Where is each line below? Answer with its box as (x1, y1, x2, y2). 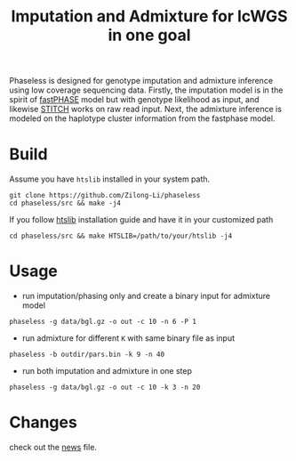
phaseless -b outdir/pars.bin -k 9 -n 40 (9, 350, 165, 360)
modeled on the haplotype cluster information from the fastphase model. (9, 113, 276, 124)
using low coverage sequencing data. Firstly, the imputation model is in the (9, 85, 284, 95)
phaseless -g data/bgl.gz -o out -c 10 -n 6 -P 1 (9, 318, 197, 327)
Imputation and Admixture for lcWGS (11, 6, 288, 27)
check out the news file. (9, 442, 98, 452)
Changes (9, 412, 77, 433)
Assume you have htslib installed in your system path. (9, 174, 211, 184)
